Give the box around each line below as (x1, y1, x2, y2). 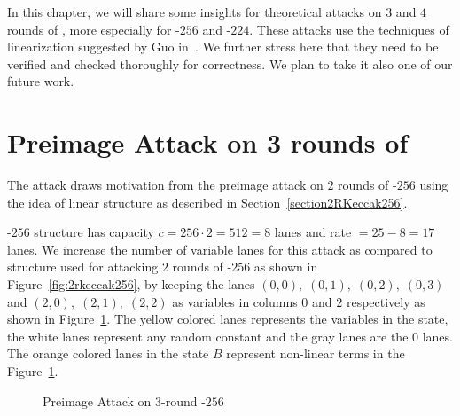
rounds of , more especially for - (7, 20, 180, 38)
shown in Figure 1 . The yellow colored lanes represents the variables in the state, (7, 310, 448, 328)
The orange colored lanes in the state (7, 344, 209, 363)
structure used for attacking (7, 257, 159, 276)
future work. (7, 72, 74, 90)
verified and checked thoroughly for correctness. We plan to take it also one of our (7, 54, 453, 73)
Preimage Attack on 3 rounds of (7, 124, 409, 161)
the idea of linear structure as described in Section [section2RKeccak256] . (7, 192, 408, 211)
